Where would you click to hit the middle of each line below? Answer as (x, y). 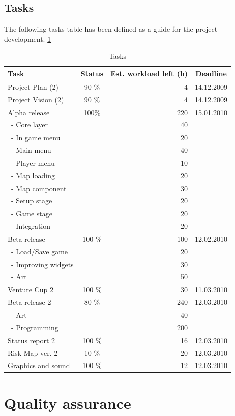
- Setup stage (32, 201)
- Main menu (31, 150)
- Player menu (33, 162)
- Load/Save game (39, 251)
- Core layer (30, 125)
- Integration (31, 226)
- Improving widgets (42, 264)
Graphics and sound (39, 365)
